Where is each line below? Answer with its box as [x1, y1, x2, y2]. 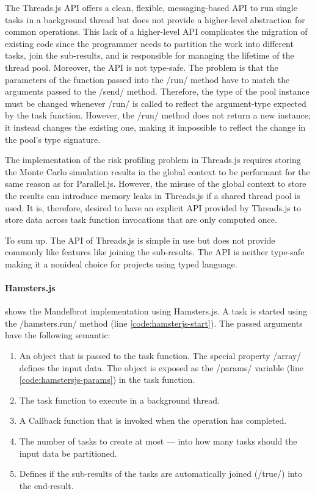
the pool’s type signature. [5, 133, 101, 145]
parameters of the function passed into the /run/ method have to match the [5, 73, 290, 85]
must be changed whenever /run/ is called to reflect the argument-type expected [5, 96, 306, 109]
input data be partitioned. [19, 446, 117, 459]
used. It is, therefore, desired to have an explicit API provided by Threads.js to [5, 201, 301, 214]
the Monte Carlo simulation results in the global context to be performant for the [5, 165, 310, 178]
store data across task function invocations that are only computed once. [5, 213, 277, 226]
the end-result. [19, 479, 74, 492]
